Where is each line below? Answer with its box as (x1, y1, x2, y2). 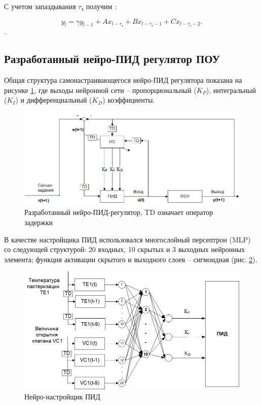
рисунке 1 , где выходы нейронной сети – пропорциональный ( (4, 84, 197, 95)
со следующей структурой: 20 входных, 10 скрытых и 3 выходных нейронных (4, 244, 245, 255)
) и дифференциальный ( (15, 95, 92, 105)
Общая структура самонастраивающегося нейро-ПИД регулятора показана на (4, 75, 242, 85)
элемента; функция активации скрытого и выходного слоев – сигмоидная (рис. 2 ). (4, 254, 257, 264)
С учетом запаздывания (4, 1, 76, 11)
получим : (86, 1, 117, 11)
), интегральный (206, 84, 256, 95)
